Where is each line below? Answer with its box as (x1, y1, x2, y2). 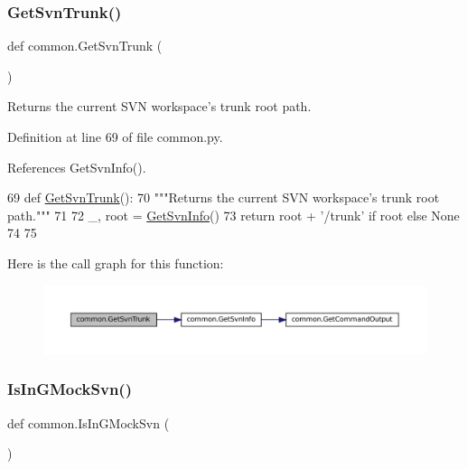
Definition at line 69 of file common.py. (7, 127, 223, 145)
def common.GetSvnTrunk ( (7, 36, 163, 55)
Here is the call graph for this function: (7, 253, 224, 272)
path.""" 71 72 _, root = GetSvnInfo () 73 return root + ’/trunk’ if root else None (7, 205, 460, 224)
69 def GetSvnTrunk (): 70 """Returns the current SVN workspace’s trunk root (7, 188, 440, 207)
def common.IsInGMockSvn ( (7, 413, 170, 432)
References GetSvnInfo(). (7, 157, 146, 176)
